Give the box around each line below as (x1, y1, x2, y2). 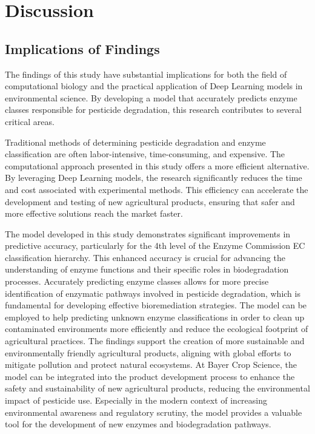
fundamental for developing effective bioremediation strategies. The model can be (5, 299, 307, 311)
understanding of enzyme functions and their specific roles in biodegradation (5, 263, 289, 276)
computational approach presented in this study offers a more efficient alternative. (5, 159, 310, 172)
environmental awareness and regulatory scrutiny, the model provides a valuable (5, 405, 302, 418)
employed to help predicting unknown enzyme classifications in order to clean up (5, 310, 305, 323)
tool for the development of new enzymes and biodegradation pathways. (5, 418, 271, 430)
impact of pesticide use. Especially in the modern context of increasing (5, 394, 268, 407)
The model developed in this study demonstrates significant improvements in (5, 227, 291, 240)
